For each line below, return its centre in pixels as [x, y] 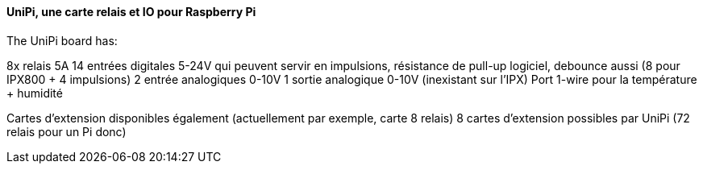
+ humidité [35, 93]
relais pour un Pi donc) [67, 131]
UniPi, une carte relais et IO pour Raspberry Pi [131, 12]
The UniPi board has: [62, 40]
